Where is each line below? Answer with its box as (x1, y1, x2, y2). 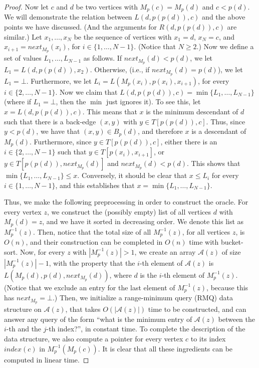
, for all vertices (182, 226, 230, 237)
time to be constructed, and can (148, 304, 246, 314)
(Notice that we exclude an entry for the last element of (4, 282, 175, 292)
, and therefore (137, 126, 183, 136)
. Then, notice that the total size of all (33, 226, 151, 237)
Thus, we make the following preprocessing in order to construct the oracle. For (4, 197, 248, 207)
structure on (4, 304, 42, 314)
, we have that (36, 126, 80, 136)
